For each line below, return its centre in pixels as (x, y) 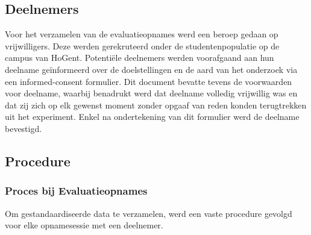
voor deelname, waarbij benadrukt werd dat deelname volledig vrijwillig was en (151, 93)
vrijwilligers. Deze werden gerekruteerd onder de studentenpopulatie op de (142, 45)
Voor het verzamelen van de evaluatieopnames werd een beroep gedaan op (142, 34)
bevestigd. (24, 128)
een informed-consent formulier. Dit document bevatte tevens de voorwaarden (149, 81)
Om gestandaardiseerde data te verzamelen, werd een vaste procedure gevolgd (149, 213)
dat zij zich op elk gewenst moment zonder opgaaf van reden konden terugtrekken (156, 105)
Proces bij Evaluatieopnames (76, 191)
